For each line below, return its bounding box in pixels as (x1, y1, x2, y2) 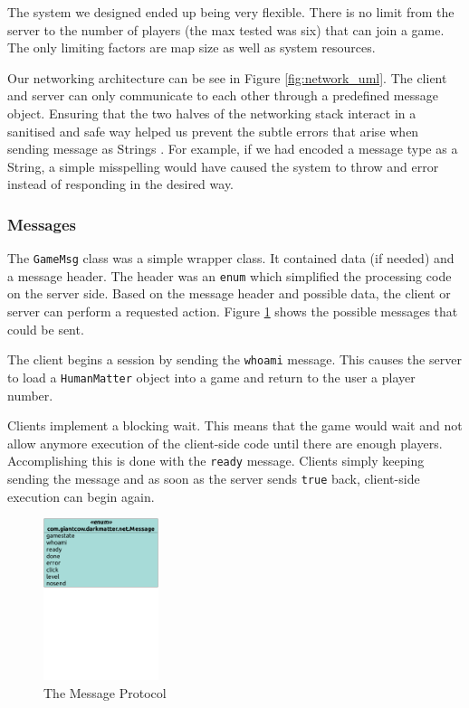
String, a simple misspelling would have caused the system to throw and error (7, 156, 439, 175)
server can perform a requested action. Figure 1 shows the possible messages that (7, 302, 458, 321)
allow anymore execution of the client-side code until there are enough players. (7, 433, 443, 452)
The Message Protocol (43, 684, 167, 703)
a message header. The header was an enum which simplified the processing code (7, 266, 452, 285)
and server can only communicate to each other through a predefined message (7, 86, 438, 105)
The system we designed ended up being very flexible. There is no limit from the (7, 3, 455, 21)
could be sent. (7, 319, 84, 338)
